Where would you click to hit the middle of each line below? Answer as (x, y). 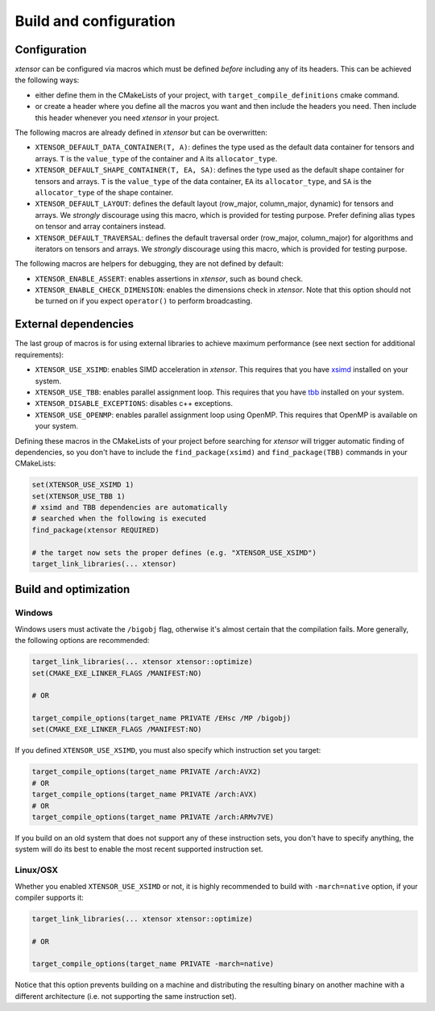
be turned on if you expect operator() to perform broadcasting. (144, 301)
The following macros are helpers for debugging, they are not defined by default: (149, 264)
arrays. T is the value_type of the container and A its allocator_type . (156, 158)
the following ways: (47, 80)
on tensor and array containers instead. (101, 227)
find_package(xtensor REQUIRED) (96, 530)
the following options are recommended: (82, 641)
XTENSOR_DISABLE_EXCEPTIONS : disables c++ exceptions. (134, 403)
